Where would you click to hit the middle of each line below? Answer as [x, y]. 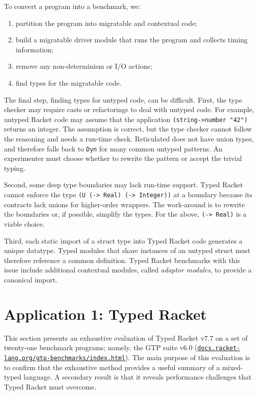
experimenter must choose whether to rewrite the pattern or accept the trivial [123, 158]
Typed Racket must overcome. [50, 386]
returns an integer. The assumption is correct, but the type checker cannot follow [128, 129]
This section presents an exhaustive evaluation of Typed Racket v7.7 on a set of [126, 337]
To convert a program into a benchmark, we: [72, 6]
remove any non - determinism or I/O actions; [84, 66]
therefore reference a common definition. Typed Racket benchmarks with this [122, 260]
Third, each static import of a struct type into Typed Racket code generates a [123, 240]
